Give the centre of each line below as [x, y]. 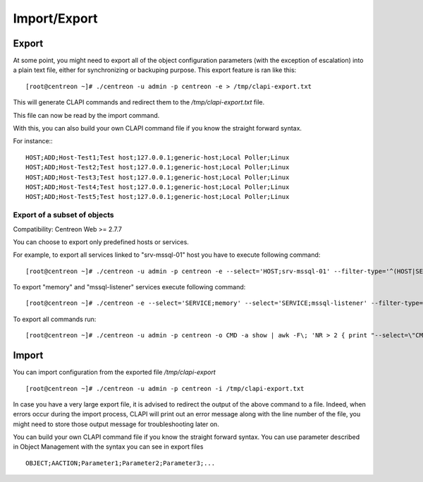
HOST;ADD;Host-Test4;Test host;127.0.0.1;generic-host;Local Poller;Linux [158, 187]
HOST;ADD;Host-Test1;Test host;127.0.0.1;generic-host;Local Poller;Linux [158, 157]
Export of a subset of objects [63, 215]
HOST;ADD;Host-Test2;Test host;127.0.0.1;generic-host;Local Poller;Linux [158, 167]
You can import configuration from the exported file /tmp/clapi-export [114, 372]
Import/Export [55, 18]
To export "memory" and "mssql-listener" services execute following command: [129, 287]
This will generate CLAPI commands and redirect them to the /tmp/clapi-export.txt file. [139, 102]
